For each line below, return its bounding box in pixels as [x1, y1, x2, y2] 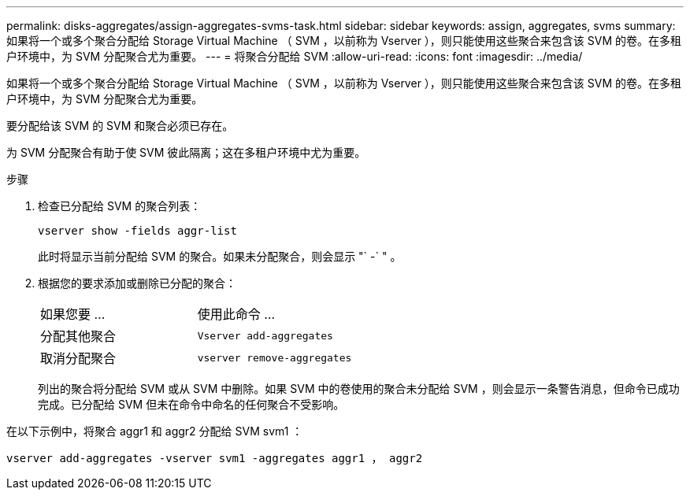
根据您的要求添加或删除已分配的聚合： [38, 276, 236, 290]
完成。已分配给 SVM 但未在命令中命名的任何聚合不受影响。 [38, 398, 345, 411]
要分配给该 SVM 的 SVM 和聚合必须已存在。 [6, 119, 234, 132]
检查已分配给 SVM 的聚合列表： [38, 199, 202, 213]
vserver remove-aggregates [197, 351, 352, 364]
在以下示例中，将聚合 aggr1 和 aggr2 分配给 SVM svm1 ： [6, 424, 303, 438]
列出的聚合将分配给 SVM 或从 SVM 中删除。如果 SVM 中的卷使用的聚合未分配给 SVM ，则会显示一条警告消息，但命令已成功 [38, 382, 680, 395]
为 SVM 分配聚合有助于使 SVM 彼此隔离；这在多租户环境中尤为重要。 [6, 146, 366, 159]
